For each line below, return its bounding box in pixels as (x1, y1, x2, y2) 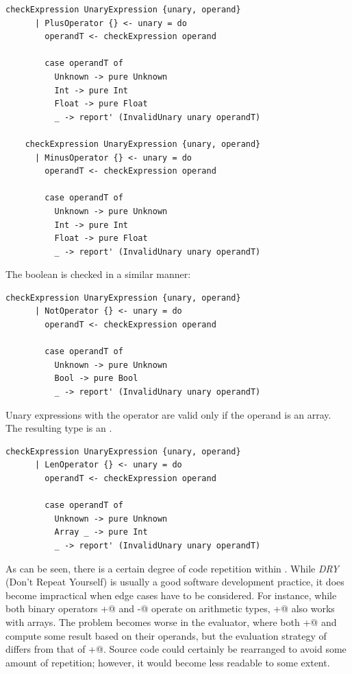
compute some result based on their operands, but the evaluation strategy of (5, 628, 327, 642)
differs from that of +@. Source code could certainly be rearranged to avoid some (5, 642, 347, 656)
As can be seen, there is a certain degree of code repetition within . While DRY (5, 561, 340, 575)
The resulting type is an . (5, 421, 112, 435)
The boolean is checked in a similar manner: (5, 267, 191, 281)
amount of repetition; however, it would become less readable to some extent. (5, 655, 330, 669)
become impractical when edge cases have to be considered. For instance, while (5, 588, 337, 602)
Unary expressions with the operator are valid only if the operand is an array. (5, 407, 331, 421)
